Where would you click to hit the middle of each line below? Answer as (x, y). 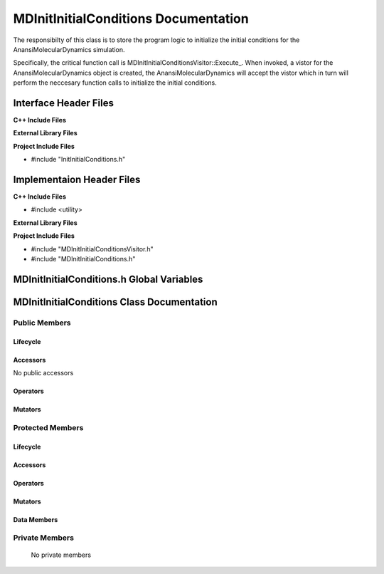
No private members (61, 555)
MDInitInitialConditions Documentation (131, 19)
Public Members (42, 323)
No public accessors (43, 373)
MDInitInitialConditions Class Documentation (115, 302)
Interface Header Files (63, 103)
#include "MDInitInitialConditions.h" (83, 259)
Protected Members (48, 427)
